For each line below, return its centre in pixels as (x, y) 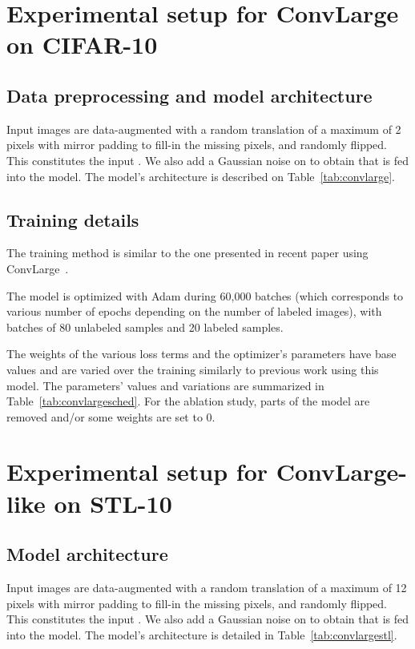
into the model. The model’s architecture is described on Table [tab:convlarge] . (201, 176)
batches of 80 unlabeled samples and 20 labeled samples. (145, 327)
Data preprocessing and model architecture (189, 95)
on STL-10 (113, 503)
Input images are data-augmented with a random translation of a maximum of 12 (207, 588)
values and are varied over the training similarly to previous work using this (193, 369)
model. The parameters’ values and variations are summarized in (165, 385)
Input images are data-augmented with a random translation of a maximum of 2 (204, 129)
